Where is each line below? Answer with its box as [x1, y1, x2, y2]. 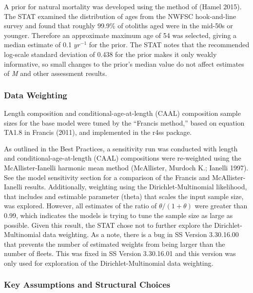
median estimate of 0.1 [4, 39, 72, 50]
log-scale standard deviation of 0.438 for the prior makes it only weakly [4, 49, 217, 59]
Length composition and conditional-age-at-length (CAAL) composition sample [4, 108, 241, 118]
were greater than [195, 201, 248, 211]
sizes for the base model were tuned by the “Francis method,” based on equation [4, 117, 245, 128]
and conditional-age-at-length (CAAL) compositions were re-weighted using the [4, 153, 241, 163]
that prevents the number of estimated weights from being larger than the [4, 238, 225, 249]
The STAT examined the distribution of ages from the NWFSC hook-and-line [4, 11, 236, 21]
